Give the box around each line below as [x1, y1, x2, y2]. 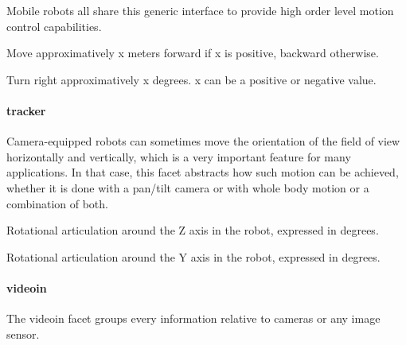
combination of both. [6, 195, 108, 211]
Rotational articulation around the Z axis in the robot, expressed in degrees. [6, 222, 379, 238]
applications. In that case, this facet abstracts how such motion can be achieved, [6, 164, 399, 180]
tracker [6, 102, 46, 118]
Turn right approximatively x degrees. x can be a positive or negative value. [6, 71, 377, 87]
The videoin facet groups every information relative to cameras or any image [6, 310, 381, 327]
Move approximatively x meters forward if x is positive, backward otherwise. [6, 45, 379, 61]
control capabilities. [6, 17, 102, 34]
